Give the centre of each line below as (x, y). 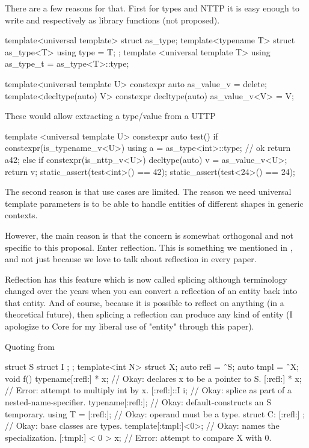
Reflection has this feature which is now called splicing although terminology (146, 279)
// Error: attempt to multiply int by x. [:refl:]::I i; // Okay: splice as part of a (148, 390)
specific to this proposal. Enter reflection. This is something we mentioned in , (149, 247)
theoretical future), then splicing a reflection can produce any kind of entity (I (149, 314)
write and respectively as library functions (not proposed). (112, 20)
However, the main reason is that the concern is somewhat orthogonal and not (149, 235)
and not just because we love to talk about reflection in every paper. (131, 259)
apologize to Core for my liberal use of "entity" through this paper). (130, 326)
